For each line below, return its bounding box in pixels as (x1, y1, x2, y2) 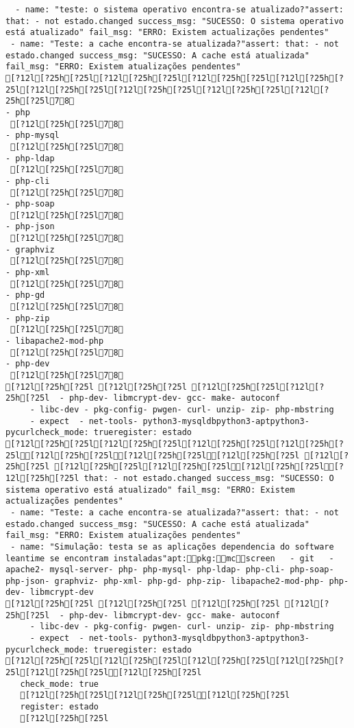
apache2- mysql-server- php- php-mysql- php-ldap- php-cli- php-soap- (5, 565, 334, 575)
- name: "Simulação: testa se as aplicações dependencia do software (10, 541, 334, 552)
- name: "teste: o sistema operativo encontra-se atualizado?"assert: (15, 5, 344, 14)
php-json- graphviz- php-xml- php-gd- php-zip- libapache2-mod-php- (5, 576, 325, 586)
